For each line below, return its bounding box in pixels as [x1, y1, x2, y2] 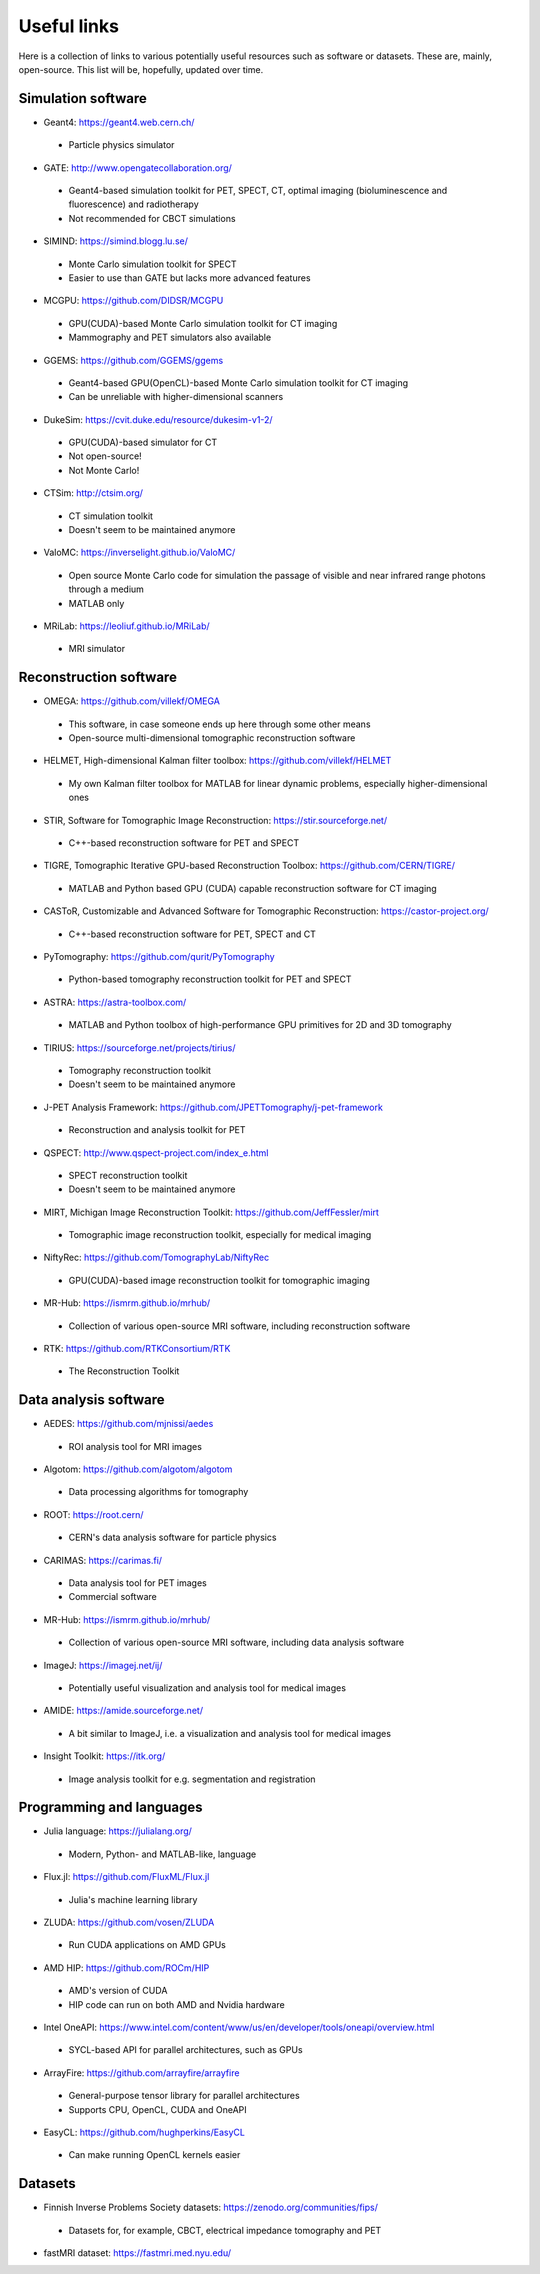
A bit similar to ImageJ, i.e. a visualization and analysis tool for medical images [68, 1727, 392, 1739]
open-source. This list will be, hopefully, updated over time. [18, 63, 264, 75]
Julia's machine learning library [68, 1893, 198, 1905]
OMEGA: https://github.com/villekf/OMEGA [43, 695, 220, 707]
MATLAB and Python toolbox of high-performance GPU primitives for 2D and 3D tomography [68, 1019, 452, 1031]
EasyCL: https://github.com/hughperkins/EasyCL [43, 2126, 245, 2138]
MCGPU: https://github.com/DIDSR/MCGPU [43, 295, 224, 307]
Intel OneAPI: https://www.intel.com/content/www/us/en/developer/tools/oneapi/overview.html [43, 2021, 435, 2033]
